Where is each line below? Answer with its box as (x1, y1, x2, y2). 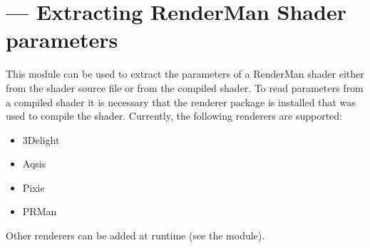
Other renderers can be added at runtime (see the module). (6, 228, 265, 243)
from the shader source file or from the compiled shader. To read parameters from (6, 80, 364, 95)
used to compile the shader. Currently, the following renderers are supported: (6, 108, 342, 123)
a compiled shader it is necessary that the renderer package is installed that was (6, 94, 356, 109)
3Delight (22, 132, 60, 147)
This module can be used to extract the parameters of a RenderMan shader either (6, 66, 364, 81)
